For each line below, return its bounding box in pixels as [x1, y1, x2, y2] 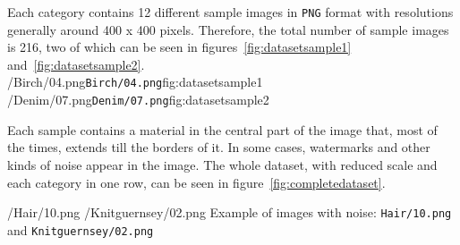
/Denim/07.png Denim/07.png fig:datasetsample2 [7, 90, 269, 109]
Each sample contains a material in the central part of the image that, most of [7, 120, 438, 139]
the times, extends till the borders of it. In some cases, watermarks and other [7, 138, 430, 156]
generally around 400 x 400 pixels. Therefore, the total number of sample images [7, 20, 449, 38]
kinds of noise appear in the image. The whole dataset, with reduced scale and [7, 155, 438, 173]
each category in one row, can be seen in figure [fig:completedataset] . [7, 173, 386, 191]
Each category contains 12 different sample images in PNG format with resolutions [7, 3, 454, 21]
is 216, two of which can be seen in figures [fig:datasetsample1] [7, 38, 352, 56]
